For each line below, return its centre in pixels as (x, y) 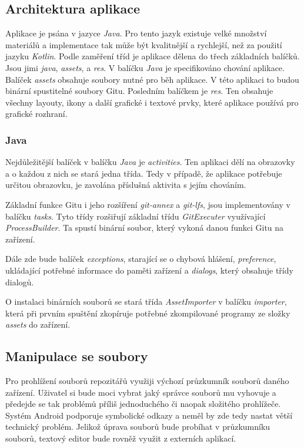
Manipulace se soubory (77, 356)
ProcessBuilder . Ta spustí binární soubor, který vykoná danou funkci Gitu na (145, 228)
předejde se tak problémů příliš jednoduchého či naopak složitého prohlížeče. (143, 404)
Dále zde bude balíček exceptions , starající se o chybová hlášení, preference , (141, 259)
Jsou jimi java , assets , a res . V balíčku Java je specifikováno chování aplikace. (145, 67)
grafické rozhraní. (36, 114)
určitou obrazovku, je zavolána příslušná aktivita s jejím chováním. (126, 185)
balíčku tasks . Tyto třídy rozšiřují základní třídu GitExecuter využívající (136, 216)
